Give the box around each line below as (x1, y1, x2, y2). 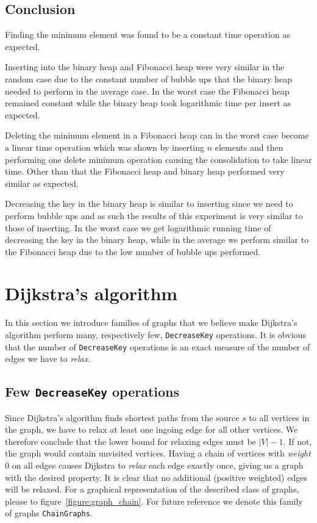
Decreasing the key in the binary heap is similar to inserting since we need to (5, 197, 293, 210)
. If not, (283, 435, 312, 447)
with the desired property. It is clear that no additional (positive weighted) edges (5, 471, 307, 483)
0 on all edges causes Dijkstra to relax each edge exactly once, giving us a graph (5, 459, 304, 472)
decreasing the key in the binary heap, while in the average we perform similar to (5, 233, 309, 246)
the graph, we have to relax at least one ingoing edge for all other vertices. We (5, 423, 298, 436)
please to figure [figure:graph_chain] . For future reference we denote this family (5, 494, 303, 507)
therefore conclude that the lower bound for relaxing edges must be (5, 435, 256, 447)
